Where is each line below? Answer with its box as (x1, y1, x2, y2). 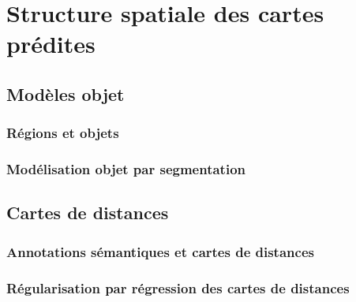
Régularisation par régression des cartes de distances (6, 278, 350, 297)
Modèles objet (6, 81, 125, 106)
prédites (6, 28, 96, 60)
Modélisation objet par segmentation (6, 159, 246, 179)
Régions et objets (6, 123, 119, 143)
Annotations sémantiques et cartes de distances (6, 241, 314, 261)
